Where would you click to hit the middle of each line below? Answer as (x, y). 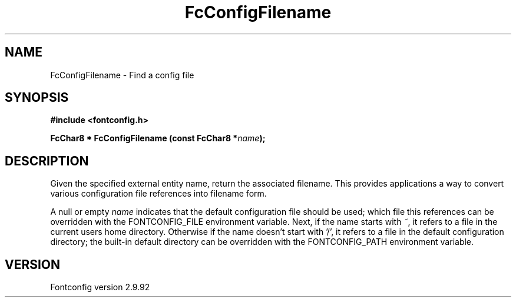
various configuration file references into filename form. (158, 194)
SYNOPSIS (37, 98)
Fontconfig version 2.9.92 (100, 287)
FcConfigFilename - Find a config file (122, 75)
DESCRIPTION (47, 161)
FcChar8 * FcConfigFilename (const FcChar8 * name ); (158, 138)
